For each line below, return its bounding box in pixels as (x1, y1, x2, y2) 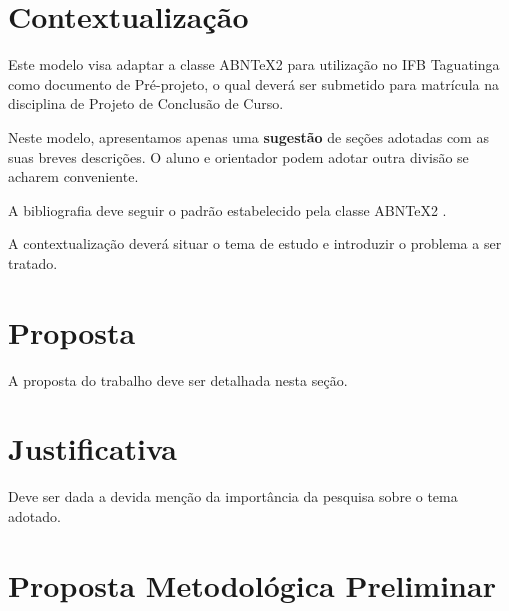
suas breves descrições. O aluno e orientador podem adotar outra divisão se (8, 146, 469, 167)
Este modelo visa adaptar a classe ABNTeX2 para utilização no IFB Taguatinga (8, 54, 500, 75)
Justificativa (8, 428, 177, 469)
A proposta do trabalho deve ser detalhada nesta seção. (8, 369, 348, 390)
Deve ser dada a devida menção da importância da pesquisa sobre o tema (8, 486, 458, 507)
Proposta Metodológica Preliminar (8, 564, 496, 605)
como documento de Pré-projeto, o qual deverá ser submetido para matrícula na (8, 73, 499, 94)
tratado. (8, 252, 58, 273)
